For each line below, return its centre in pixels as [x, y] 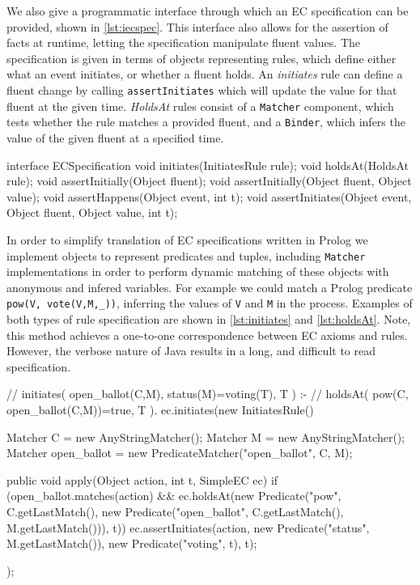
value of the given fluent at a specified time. [115, 137]
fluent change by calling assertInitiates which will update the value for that [202, 89]
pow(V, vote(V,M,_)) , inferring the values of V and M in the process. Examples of [210, 303]
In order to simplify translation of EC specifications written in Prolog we [187, 239]
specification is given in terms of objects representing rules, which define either [202, 58]
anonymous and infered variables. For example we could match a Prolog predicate [210, 287]
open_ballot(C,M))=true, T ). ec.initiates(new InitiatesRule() [160, 409]
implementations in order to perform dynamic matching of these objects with [198, 271]
